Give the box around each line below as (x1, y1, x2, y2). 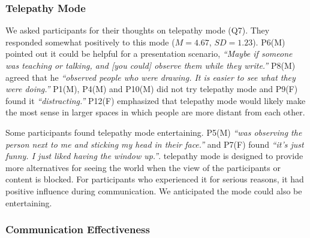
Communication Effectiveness (5, 222, 150, 237)
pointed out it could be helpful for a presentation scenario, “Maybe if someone (5, 47, 293, 60)
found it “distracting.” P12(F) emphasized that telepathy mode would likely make (5, 94, 306, 106)
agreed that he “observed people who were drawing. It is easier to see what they (5, 71, 296, 83)
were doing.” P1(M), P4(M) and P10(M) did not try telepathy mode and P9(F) (5, 83, 298, 95)
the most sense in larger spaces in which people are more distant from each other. (5, 106, 305, 118)
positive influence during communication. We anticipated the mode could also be (5, 184, 302, 197)
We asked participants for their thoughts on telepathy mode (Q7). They (5, 24, 270, 36)
